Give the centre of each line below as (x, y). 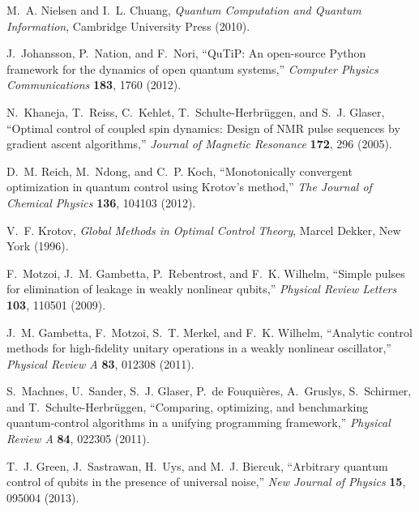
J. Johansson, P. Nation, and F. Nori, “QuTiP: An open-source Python (186, 53)
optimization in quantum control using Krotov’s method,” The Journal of (189, 187)
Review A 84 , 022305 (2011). (78, 439)
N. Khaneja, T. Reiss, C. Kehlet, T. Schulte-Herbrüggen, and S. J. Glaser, (196, 111)
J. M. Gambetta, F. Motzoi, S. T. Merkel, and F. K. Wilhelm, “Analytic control (209, 332)
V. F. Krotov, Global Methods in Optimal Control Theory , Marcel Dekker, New (204, 230)
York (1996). (38, 246)
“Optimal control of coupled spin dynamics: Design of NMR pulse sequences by (203, 128)
